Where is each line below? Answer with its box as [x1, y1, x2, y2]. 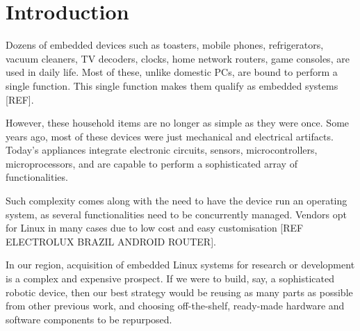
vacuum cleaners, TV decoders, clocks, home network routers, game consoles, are [6, 51, 350, 65]
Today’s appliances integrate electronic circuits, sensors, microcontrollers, [6, 143, 318, 157]
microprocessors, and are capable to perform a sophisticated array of [6, 156, 297, 170]
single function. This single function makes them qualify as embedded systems [6, 78, 338, 92]
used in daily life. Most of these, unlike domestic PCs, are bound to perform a [6, 65, 338, 79]
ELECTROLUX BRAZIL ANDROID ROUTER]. [6, 234, 216, 248]
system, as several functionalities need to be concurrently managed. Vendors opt [6, 207, 347, 221]
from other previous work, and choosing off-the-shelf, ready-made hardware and [6, 298, 345, 313]
